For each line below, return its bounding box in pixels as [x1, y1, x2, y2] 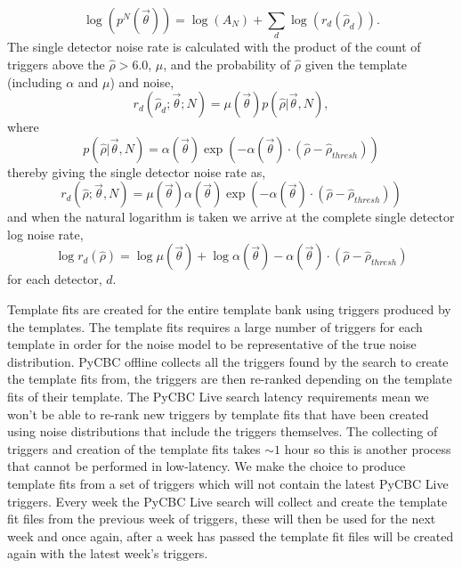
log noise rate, [7, 224, 84, 243]
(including [7, 72, 62, 91]
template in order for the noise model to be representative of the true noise [7, 335, 417, 353]
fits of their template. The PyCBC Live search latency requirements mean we [7, 387, 429, 406]
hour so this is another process [284, 439, 451, 458]
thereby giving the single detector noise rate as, [7, 162, 266, 181]
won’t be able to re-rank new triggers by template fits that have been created [7, 404, 429, 423]
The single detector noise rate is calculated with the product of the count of [7, 37, 421, 56]
